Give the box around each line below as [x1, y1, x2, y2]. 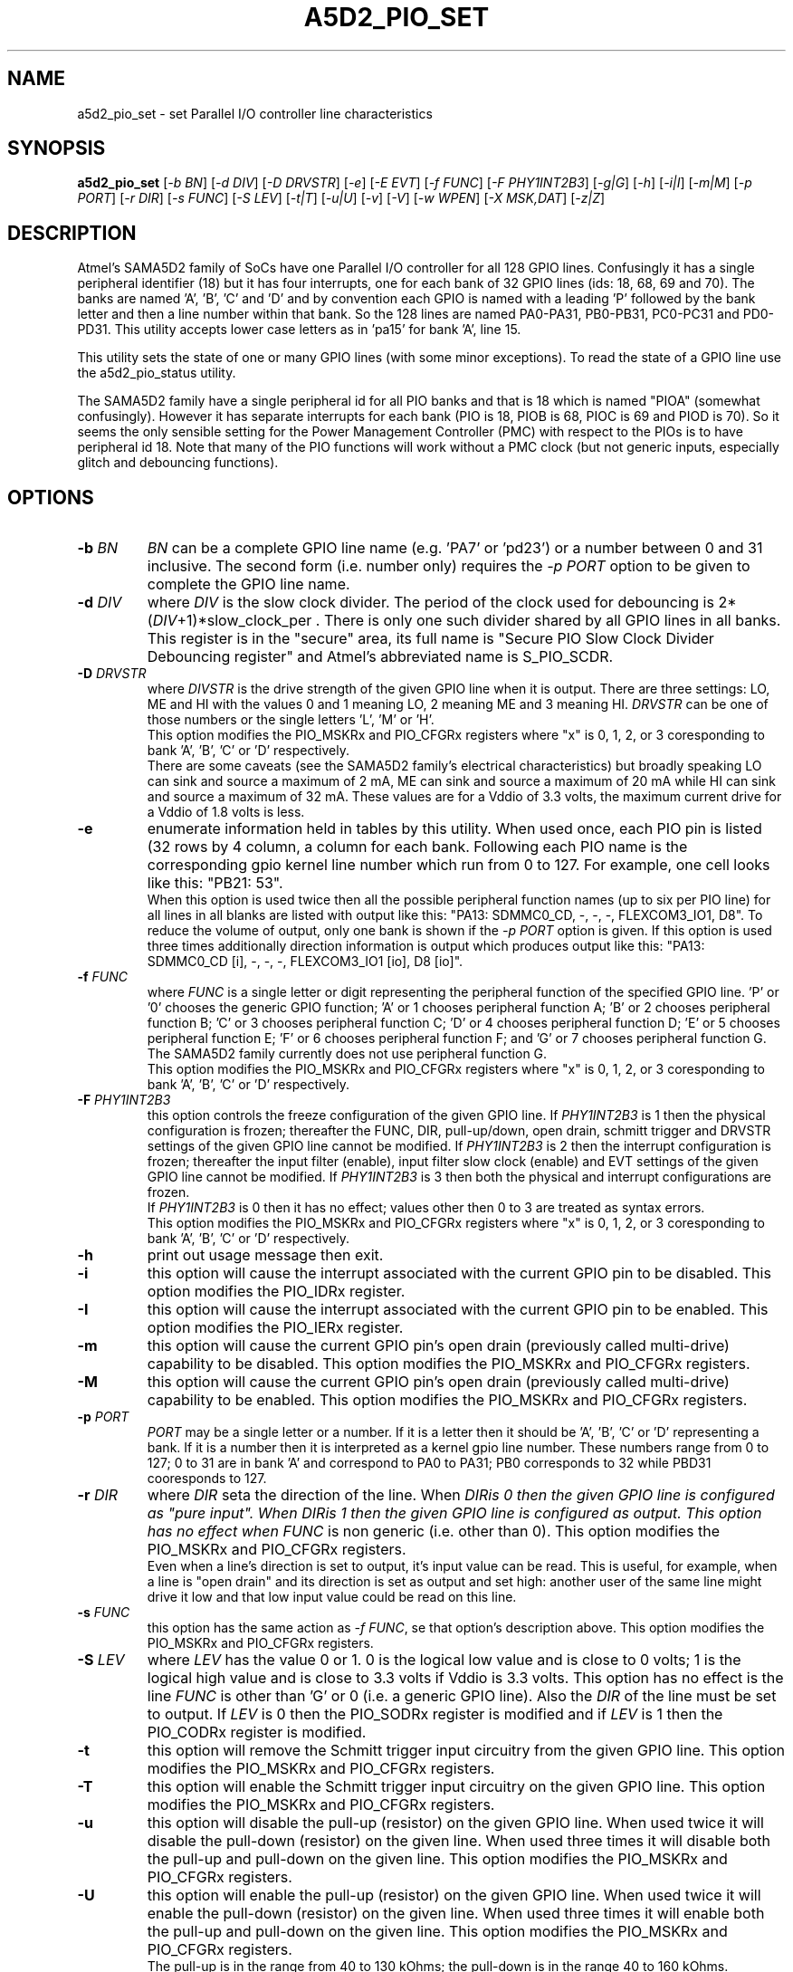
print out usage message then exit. [147, 1246, 384, 1265]
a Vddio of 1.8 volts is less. [147, 804, 305, 820]
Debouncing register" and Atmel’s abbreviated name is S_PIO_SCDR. [147, 647, 614, 666]
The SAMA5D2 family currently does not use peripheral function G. [147, 1046, 548, 1062]
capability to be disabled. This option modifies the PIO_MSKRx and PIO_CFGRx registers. [147, 1355, 750, 1374]
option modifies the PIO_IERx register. [147, 1318, 404, 1337]
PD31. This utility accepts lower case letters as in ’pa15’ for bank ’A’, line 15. [77, 321, 521, 338]
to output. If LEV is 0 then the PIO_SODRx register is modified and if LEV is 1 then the [147, 1705, 723, 1724]
